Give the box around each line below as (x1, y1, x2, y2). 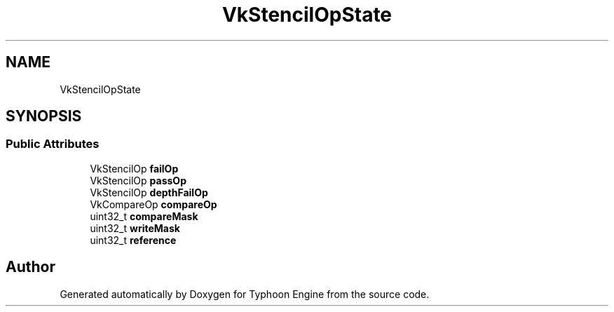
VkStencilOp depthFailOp (90, 186, 208, 198)
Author (6, 258, 55, 276)
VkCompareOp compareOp (90, 198, 217, 210)
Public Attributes (6, 137, 100, 151)
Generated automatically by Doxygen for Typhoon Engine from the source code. (60, 287, 430, 300)
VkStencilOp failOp (90, 162, 179, 175)
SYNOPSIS (6, 107, 82, 126)
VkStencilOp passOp (90, 174, 186, 186)
